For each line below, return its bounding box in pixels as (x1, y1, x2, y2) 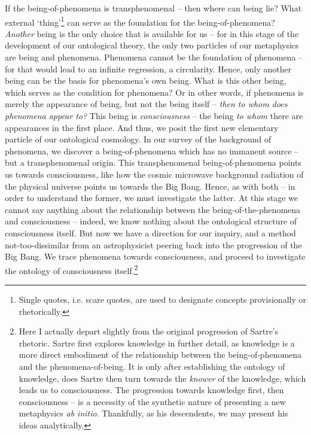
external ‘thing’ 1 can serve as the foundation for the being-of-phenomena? (5, 14, 275, 28)
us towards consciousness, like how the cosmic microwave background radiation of (5, 168, 304, 180)
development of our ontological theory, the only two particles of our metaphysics (5, 39, 299, 51)
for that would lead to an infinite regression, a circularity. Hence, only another (5, 62, 292, 75)
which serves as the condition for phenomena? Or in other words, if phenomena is (5, 86, 304, 98)
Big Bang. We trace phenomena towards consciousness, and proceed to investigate (5, 250, 306, 263)
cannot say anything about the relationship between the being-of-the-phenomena (5, 203, 301, 215)
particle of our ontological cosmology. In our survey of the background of (5, 133, 272, 145)
